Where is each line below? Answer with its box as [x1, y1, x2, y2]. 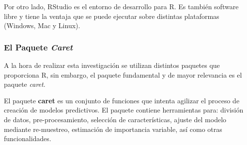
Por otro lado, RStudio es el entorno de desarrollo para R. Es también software [4, 1, 239, 11]
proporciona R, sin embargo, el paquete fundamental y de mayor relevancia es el [4, 69, 242, 80]
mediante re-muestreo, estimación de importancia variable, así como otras [4, 124, 222, 134]
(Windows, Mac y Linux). [4, 20, 80, 31]
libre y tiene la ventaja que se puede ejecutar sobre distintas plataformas [4, 11, 219, 21]
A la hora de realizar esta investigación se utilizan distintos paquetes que [4, 60, 220, 70]
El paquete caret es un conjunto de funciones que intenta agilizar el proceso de [4, 95, 240, 105]
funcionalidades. [4, 133, 51, 144]
